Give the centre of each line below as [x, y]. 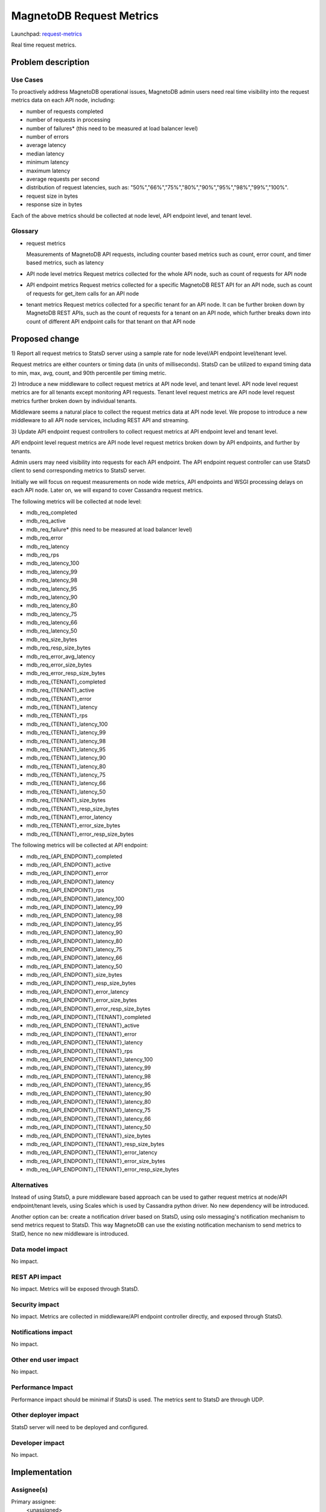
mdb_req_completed [52, 512]
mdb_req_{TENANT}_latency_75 [66, 775]
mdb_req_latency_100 [53, 563]
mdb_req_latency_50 [52, 631]
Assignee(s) [30, 1490]
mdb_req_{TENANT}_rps [57, 715]
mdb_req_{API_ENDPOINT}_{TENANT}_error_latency [92, 1153]
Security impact [35, 1305]
